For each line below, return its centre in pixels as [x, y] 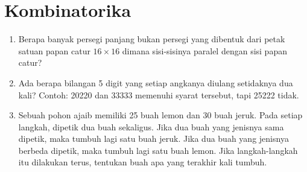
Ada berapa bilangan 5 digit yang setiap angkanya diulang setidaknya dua [156, 82]
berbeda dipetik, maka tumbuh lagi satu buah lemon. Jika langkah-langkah [158, 150]
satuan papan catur [54, 50]
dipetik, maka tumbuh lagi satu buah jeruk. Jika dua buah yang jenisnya [153, 139]
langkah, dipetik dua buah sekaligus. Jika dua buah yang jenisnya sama [151, 126]
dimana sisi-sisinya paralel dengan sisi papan [204, 50]
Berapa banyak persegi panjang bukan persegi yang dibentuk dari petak [152, 39]
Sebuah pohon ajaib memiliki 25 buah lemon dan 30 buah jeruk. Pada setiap [160, 115]
